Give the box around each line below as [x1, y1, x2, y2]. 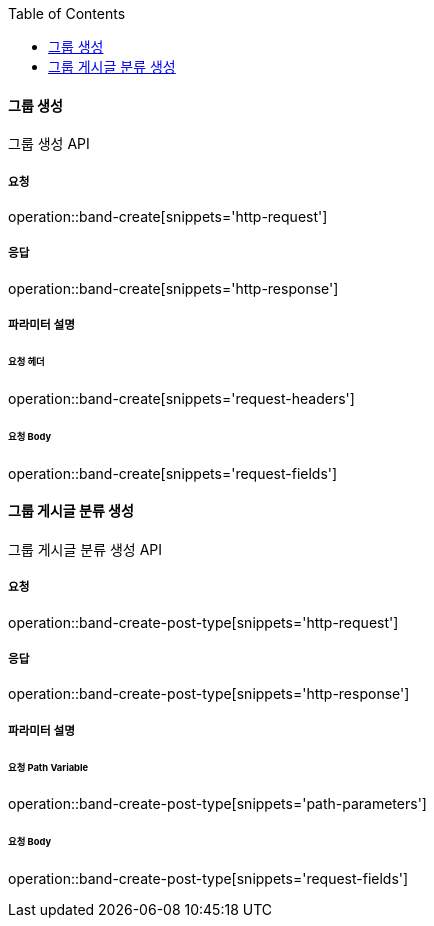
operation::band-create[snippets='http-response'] [8, 279, 339, 297]
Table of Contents [8, 5, 126, 22]
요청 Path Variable [8, 761, 89, 773]
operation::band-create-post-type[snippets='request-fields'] [8, 870, 409, 888]
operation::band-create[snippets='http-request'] [8, 208, 328, 225]
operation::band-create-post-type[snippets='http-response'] [8, 685, 410, 703]
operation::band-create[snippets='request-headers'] [8, 389, 355, 407]
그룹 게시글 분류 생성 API [8, 540, 163, 558]
